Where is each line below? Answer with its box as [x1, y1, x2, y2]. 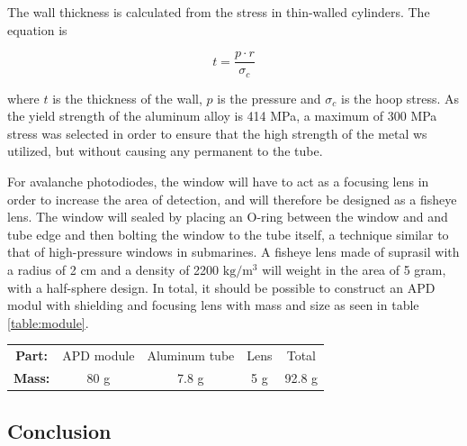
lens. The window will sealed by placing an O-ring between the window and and [7, 207, 448, 226]
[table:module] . [7, 313, 89, 332]
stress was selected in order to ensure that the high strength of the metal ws [7, 123, 427, 142]
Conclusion [7, 416, 112, 444]
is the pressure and [217, 88, 321, 107]
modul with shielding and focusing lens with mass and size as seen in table [7, 296, 419, 314]
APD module [62, 346, 135, 365]
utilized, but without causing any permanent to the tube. [7, 141, 323, 160]
